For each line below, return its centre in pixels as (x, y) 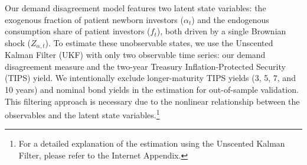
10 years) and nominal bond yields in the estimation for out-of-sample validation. (152, 90)
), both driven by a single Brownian (221, 31)
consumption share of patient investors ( (78, 31)
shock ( (18, 42)
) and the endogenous (230, 19)
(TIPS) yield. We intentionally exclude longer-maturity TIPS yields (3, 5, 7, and (150, 78)
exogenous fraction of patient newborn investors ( (94, 19)
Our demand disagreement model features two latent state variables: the (135, 8)
